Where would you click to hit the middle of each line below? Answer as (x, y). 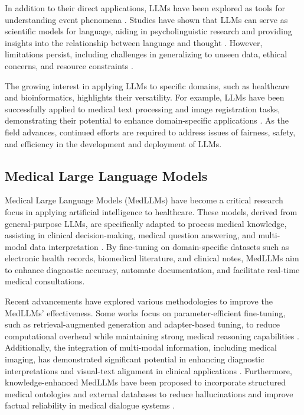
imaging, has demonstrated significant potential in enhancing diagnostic (135, 359)
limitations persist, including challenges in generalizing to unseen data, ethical (146, 54)
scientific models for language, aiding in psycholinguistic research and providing (148, 31)
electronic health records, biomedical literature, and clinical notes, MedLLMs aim (152, 258)
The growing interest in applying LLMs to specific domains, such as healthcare (147, 85)
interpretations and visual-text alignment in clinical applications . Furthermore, (148, 370)
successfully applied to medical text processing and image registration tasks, (143, 108)
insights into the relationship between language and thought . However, (134, 42)
